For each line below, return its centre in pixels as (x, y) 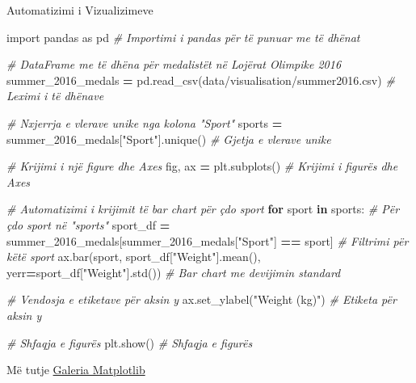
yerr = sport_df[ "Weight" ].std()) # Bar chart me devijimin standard (174, 272)
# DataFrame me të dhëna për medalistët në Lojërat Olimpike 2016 (174, 64)
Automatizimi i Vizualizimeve (80, 10)
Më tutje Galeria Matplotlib (76, 370)
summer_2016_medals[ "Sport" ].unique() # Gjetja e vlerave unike (169, 139)
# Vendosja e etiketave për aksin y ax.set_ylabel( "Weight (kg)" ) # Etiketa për (202, 299)
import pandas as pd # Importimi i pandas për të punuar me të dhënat (183, 37)
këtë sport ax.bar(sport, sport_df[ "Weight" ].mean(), (134, 257)
